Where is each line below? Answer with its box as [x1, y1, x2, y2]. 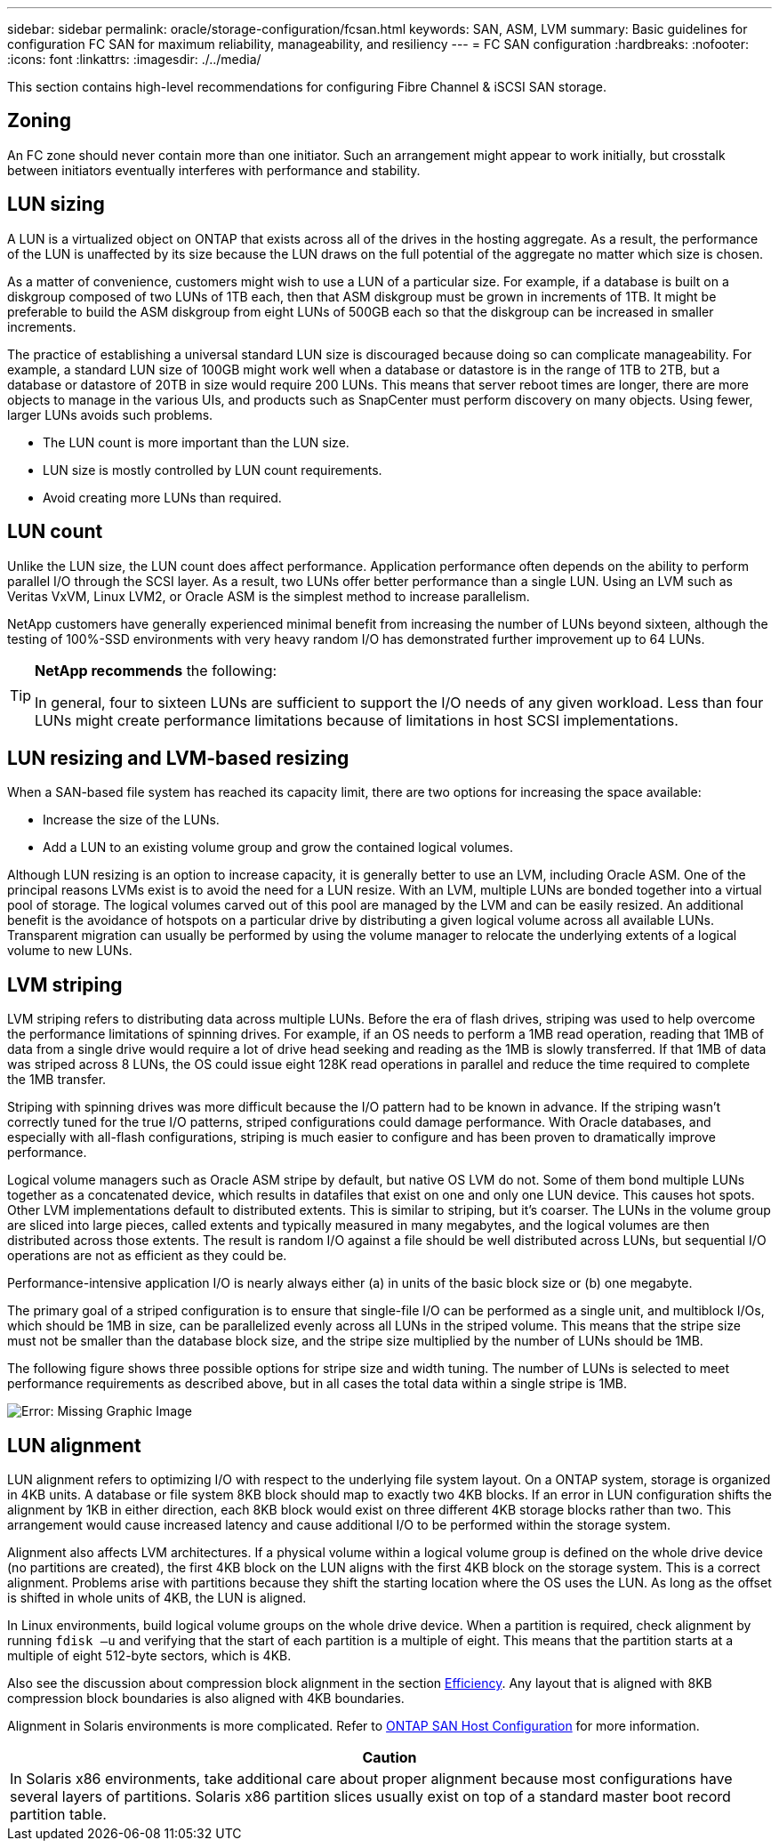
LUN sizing [7, 193, 105, 216]
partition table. [10, 1805, 107, 1824]
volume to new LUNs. [7, 943, 133, 959]
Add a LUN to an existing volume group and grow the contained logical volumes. [43, 840, 513, 856]
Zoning [7, 109, 71, 133]
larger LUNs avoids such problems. [7, 406, 213, 422]
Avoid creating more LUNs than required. [43, 489, 282, 505]
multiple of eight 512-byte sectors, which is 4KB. [7, 1648, 292, 1664]
